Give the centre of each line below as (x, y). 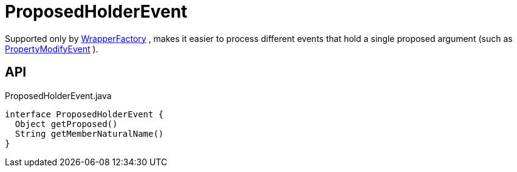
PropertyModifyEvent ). (52, 49)
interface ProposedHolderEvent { (84, 114)
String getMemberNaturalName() (89, 133)
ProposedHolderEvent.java (58, 95)
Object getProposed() (66, 124)
